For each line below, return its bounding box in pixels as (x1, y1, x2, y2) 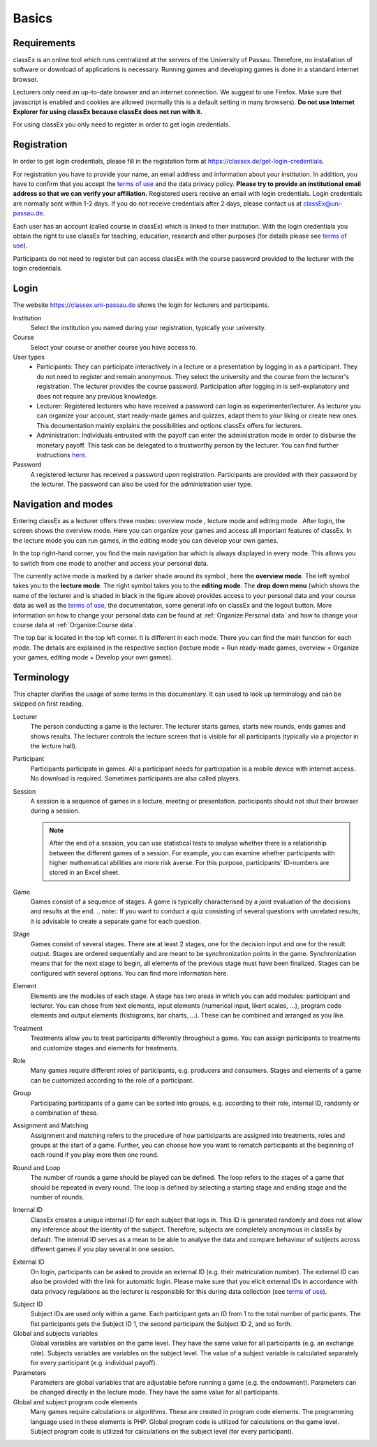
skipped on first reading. (13, 699, 84, 708)
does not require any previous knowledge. (36, 392, 158, 400)
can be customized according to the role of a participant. (30, 1076, 195, 1084)
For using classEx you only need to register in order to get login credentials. (13, 120, 230, 129)
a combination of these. (30, 1109, 99, 1117)
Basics (13, 10, 53, 26)
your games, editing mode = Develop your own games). (13, 653, 173, 662)
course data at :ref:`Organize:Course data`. (13, 620, 137, 629)
